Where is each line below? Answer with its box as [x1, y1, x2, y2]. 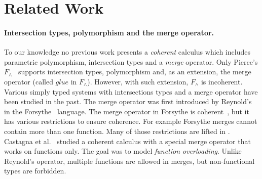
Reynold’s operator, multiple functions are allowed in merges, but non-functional [4, 155, 255, 166]
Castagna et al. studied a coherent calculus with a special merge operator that [4, 136, 251, 146]
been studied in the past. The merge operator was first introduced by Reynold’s [4, 96, 252, 107]
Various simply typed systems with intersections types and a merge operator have [4, 86, 258, 97]
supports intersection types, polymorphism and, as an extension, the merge [18, 66, 251, 77]
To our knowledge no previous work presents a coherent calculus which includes [4, 47, 250, 57]
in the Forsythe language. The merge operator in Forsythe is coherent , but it [4, 106, 249, 116]
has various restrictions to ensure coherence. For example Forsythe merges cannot [4, 116, 257, 126]
